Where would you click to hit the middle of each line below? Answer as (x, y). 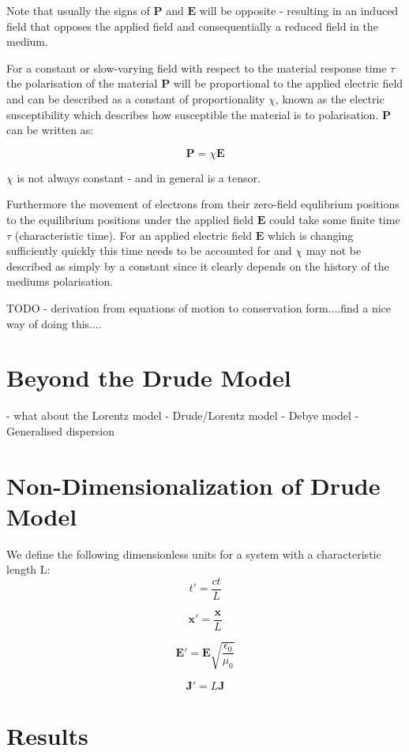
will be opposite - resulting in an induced (299, 10)
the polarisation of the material (82, 83)
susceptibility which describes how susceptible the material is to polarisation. (193, 114)
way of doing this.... (54, 323)
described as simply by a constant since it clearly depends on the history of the (198, 266)
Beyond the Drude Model (149, 378)
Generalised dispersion (60, 430)
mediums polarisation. (60, 281)
